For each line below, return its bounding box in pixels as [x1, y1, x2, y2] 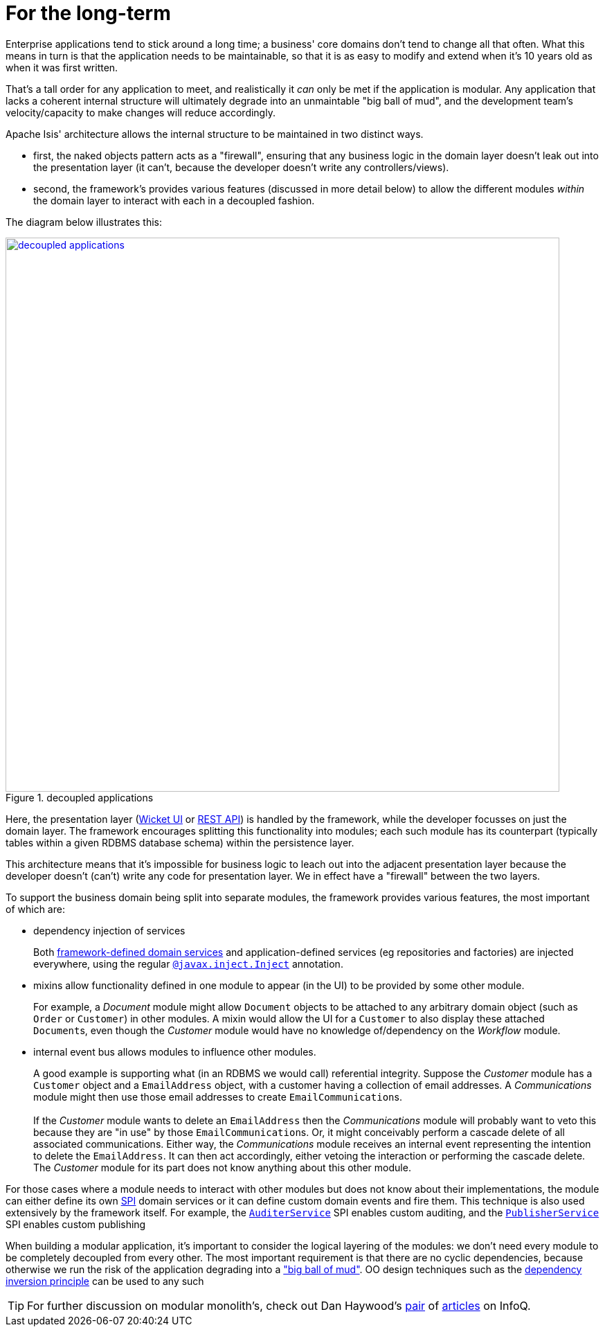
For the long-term [6, 1, 171, 25]
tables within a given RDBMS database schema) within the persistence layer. [6, 836, 354, 849]
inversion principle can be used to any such [6, 1275, 204, 1287]
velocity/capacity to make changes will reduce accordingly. [6, 106, 276, 118]
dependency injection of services [33, 924, 186, 936]
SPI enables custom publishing [6, 1218, 146, 1230]
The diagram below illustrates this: [6, 215, 162, 228]
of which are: [6, 903, 65, 915]
